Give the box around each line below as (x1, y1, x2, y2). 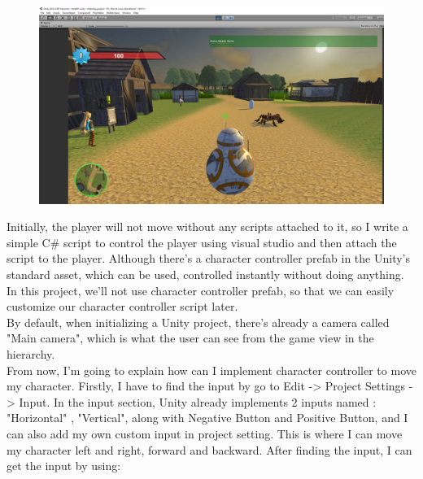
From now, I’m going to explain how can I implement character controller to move (7, 361, 416, 378)
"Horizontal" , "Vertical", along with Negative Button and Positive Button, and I (7, 409, 408, 426)
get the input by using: (7, 457, 121, 474)
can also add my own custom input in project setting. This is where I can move (7, 425, 403, 442)
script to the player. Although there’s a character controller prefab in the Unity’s (7, 250, 411, 267)
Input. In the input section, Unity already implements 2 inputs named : (19, 393, 377, 410)
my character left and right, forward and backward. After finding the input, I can (7, 441, 412, 458)
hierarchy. (7, 345, 55, 362)
